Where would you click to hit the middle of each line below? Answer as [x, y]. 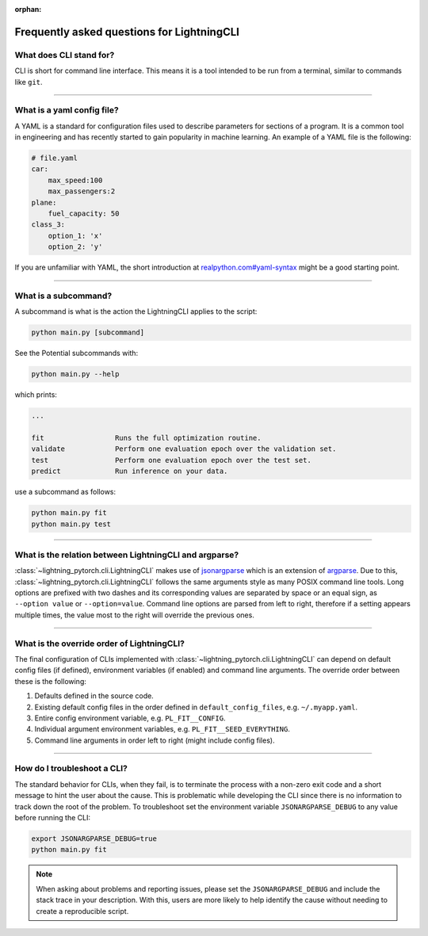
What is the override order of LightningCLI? [100, 644]
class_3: [48, 225]
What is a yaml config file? [67, 110]
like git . [29, 82]
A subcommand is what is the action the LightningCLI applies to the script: [136, 311]
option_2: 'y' [75, 247]
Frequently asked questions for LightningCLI [127, 32]
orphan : [28, 9]
